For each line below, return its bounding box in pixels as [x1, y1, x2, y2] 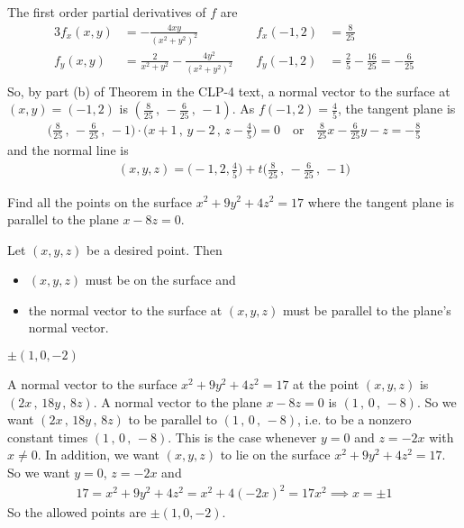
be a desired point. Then [86, 240, 223, 259]
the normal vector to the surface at [28, 300, 223, 319]
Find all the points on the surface [7, 192, 192, 211]
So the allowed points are [7, 503, 147, 522]
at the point [293, 375, 359, 394]
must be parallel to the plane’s [282, 300, 451, 319]
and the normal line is [7, 141, 129, 159]
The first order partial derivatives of [7, 3, 206, 21]
